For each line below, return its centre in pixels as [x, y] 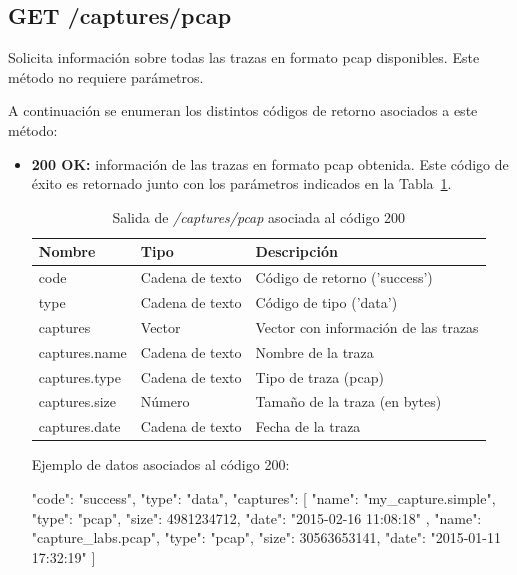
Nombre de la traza [314, 351]
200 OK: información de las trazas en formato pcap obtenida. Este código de [270, 163]
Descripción [296, 251]
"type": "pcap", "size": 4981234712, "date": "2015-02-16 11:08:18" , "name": [256, 517]
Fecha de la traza [308, 426]
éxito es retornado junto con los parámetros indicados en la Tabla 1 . [241, 183]
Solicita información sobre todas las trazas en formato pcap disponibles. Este [244, 57]
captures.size [77, 401]
